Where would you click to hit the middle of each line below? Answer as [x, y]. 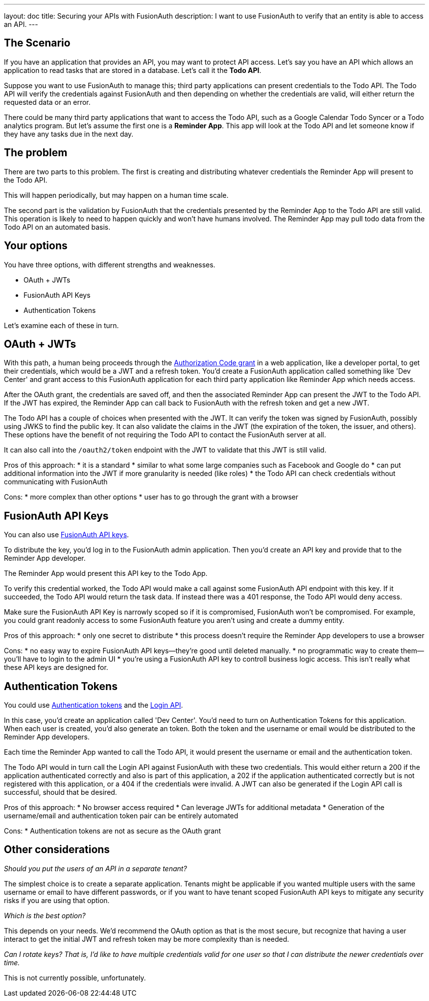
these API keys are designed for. [56, 667]
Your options [36, 246]
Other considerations [57, 850]
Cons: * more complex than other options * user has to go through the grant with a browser [151, 497]
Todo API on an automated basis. [57, 227]
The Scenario [37, 43]
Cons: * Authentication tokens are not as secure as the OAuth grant [112, 831]
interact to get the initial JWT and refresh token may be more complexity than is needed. [147, 939]
